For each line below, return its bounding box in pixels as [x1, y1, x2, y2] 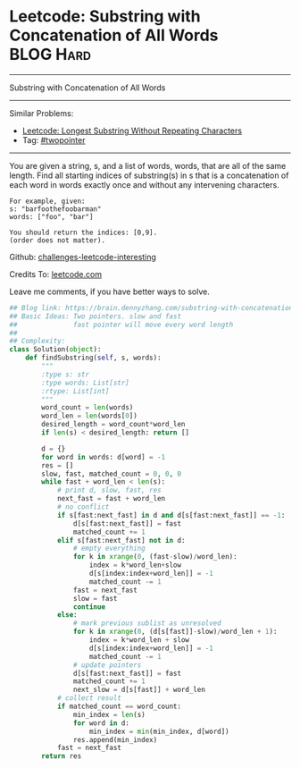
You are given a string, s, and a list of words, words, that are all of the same [9, 160, 287, 171]
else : [56, 611, 78, 620]
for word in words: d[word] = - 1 [41, 452, 166, 461]
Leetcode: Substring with [9, 6, 201, 27]
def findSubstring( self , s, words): [25, 353, 162, 363]
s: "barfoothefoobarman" [9, 204, 102, 214]
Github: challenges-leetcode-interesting [9, 251, 156, 262]
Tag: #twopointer [21, 134, 86, 145]
